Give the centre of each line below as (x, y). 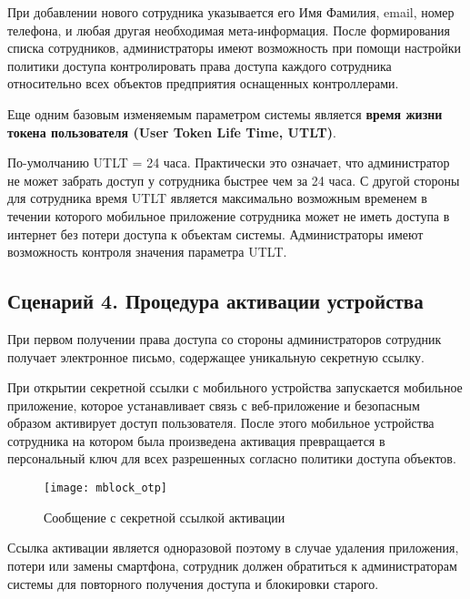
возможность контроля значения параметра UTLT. (147, 252)
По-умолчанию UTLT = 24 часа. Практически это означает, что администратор (229, 162)
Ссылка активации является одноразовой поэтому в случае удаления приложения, (233, 548)
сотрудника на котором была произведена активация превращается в (196, 440)
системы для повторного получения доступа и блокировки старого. (193, 583)
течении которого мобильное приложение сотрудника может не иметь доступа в (229, 215)
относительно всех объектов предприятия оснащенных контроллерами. (203, 83)
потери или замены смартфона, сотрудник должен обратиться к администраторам (232, 565)
